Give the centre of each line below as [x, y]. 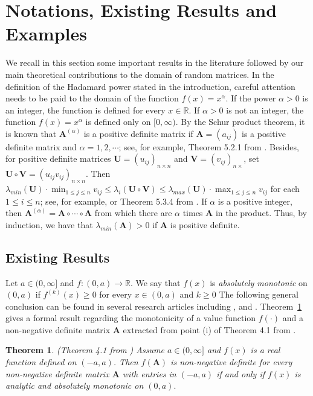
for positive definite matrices [58, 158]
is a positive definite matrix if [138, 133]
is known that [31, 133]
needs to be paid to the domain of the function [92, 98]
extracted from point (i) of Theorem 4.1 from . [209, 329]
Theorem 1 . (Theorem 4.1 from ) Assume [85, 350]
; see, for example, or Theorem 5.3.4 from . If [124, 201]
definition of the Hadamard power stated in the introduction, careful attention [150, 86]
